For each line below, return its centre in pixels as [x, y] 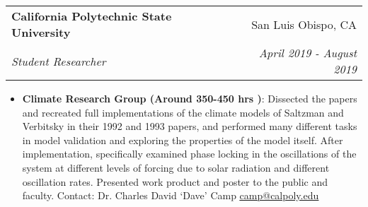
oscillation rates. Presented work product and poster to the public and [175, 181]
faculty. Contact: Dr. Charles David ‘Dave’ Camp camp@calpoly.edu [171, 195]
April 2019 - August [307, 53]
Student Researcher [59, 61]
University [41, 32]
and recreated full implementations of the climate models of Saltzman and [183, 112]
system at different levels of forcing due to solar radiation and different [176, 167]
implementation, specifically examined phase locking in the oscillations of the [189, 154]
